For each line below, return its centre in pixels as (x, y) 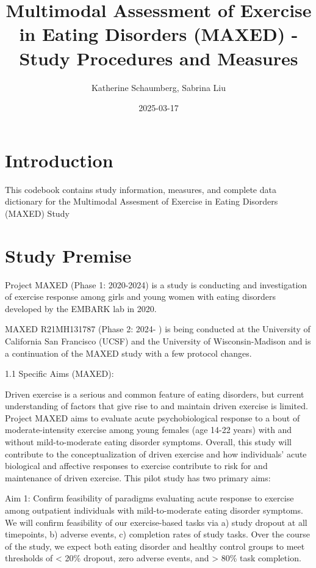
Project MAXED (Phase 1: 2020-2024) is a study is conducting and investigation (156, 284)
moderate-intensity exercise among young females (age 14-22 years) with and (149, 430)
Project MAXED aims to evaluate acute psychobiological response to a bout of (153, 417)
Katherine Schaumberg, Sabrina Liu (159, 87)
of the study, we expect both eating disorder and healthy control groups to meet (155, 546)
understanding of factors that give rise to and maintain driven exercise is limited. (156, 406)
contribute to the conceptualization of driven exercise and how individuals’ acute (156, 453)
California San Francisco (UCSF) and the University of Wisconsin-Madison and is (158, 340)
